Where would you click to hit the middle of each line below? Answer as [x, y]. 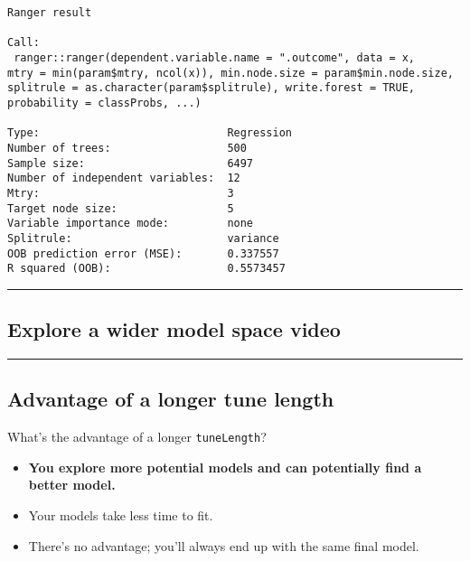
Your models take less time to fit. [121, 515]
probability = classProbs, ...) [104, 103]
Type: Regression [150, 133]
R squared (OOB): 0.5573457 [146, 269]
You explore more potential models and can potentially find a [225, 467]
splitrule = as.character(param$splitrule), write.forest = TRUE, [211, 88]
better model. [72, 485]
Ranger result [50, 13]
